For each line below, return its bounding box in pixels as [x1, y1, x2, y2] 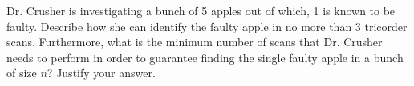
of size [6, 64, 37, 81]
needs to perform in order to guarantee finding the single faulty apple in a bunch [6, 49, 404, 65]
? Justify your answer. [47, 64, 156, 81]
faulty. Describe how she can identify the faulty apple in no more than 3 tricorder [6, 18, 408, 34]
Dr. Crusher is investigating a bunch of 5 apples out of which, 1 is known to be [6, 2, 396, 18]
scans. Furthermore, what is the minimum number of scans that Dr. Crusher [6, 33, 383, 50]
